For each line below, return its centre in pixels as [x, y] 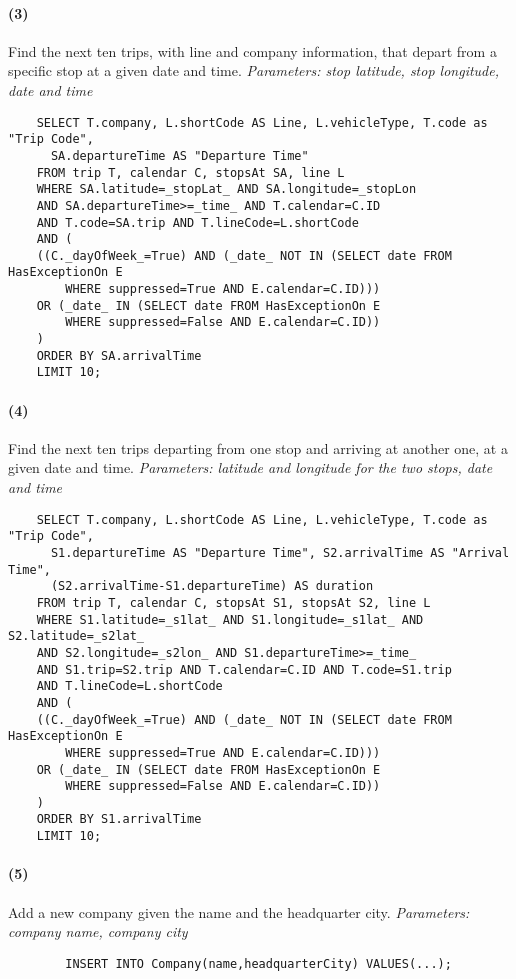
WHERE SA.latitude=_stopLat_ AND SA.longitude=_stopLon [226, 189]
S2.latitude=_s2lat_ [76, 636]
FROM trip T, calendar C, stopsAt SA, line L [190, 172]
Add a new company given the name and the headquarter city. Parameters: [239, 911]
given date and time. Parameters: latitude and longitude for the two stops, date [250, 467]
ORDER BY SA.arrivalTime [119, 355]
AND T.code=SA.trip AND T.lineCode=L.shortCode [197, 222]
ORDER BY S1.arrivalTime [119, 819]
